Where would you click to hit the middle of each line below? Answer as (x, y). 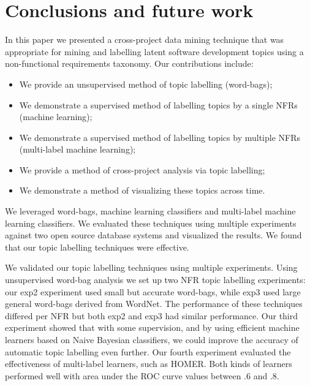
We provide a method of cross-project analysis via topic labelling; (142, 169)
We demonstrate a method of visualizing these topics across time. (142, 190)
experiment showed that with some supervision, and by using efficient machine (152, 327)
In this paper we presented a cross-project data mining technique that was (145, 40)
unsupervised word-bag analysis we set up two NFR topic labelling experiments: (155, 280)
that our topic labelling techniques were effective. (97, 247)
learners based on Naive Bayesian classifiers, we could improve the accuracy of (152, 339)
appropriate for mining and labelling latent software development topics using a (154, 51)
